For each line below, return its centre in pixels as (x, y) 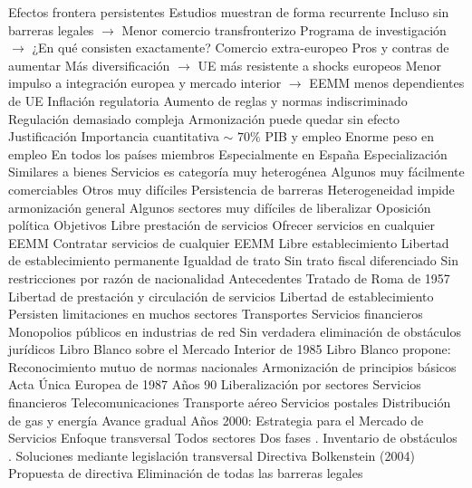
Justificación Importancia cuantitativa (114, 136)
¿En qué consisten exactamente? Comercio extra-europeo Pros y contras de (241, 48)
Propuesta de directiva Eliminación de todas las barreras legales (186, 473)
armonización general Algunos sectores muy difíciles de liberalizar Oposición (220, 207)
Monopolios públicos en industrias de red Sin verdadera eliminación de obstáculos (235, 331)
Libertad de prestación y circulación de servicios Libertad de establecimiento (221, 296)
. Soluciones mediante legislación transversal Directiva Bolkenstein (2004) (212, 455)
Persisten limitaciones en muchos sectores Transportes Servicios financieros (216, 314)
